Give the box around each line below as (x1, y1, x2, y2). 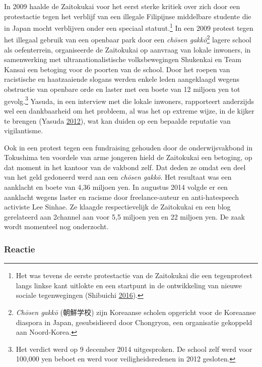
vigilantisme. (4, 125, 43, 136)
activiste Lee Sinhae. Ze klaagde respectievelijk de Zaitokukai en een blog (4, 201, 231, 212)
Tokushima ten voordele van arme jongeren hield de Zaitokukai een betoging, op (4, 152, 252, 163)
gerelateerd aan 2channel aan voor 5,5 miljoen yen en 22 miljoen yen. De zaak (4, 211, 245, 222)
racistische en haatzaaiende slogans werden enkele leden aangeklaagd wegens (4, 74, 240, 84)
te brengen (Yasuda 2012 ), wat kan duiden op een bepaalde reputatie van (4, 115, 231, 126)
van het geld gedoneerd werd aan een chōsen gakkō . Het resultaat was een (4, 172, 232, 182)
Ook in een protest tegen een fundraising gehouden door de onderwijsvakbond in (4, 142, 253, 152)
